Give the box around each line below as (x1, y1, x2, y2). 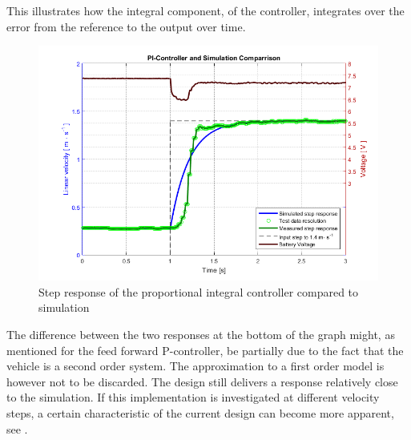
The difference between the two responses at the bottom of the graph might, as (6, 325, 395, 342)
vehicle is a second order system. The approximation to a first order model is (6, 357, 385, 374)
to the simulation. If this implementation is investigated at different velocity (6, 389, 380, 406)
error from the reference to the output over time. (6, 18, 246, 34)
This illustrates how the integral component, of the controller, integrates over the (6, 2, 405, 18)
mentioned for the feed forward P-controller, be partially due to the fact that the (6, 341, 404, 358)
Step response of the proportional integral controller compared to (38, 283, 359, 300)
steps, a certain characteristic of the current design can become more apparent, (6, 404, 394, 421)
